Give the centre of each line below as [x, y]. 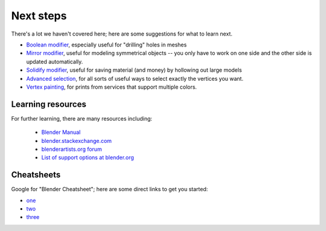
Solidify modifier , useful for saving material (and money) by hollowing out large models [134, 70]
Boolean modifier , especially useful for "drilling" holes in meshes [107, 45]
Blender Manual [61, 132]
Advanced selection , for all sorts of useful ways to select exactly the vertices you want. [135, 78]
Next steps [39, 16]
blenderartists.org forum [72, 149]
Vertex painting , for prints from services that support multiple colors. [112, 87]
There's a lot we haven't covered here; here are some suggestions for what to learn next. [122, 34]
